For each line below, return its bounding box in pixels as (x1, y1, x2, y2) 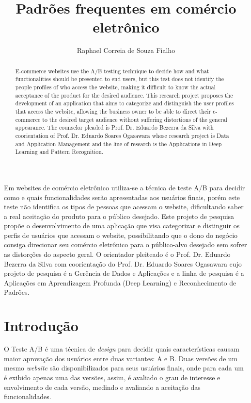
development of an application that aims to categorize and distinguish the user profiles (15, 99, 234, 107)
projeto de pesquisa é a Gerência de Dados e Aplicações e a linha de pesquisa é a (4, 268, 244, 278)
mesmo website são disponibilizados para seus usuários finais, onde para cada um (4, 363, 244, 373)
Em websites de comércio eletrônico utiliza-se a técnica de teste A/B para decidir (4, 182, 245, 192)
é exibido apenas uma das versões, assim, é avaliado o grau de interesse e (4, 372, 220, 382)
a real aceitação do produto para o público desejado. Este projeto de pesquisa (4, 211, 235, 221)
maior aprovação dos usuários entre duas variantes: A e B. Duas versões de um (4, 353, 238, 363)
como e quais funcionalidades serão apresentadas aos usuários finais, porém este (4, 192, 240, 202)
